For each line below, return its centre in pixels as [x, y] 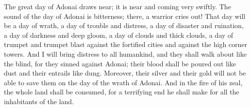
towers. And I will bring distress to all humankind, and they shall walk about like [125, 54]
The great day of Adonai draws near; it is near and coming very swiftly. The [117, 6]
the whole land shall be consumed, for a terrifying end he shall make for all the [122, 92]
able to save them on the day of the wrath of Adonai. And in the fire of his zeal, [123, 82]
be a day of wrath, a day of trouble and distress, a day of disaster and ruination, [124, 25]
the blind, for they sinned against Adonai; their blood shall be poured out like [120, 63]
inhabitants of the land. [39, 101]
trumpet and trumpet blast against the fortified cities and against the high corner [126, 44]
